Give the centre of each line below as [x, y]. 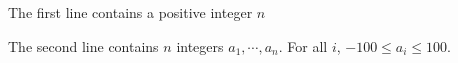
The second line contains [83, 45]
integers [200, 45]
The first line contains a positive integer [130, 12]
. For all [303, 45]
